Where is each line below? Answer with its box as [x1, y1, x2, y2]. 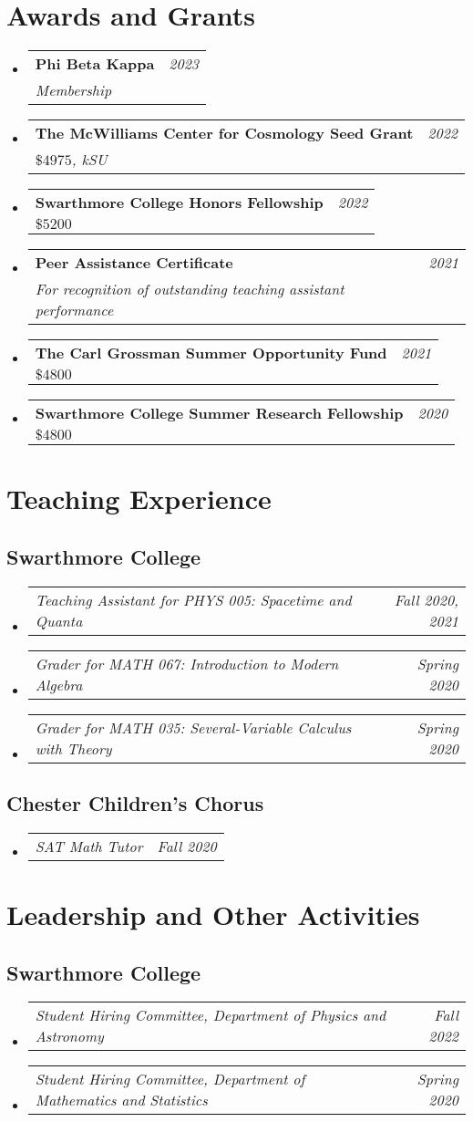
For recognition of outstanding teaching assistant [35, 278, 344, 300]
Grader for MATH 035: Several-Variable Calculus [35, 716, 352, 738]
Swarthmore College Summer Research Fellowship [35, 402, 404, 424]
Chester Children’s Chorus [6, 789, 264, 817]
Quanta [35, 609, 83, 631]
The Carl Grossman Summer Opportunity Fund [35, 342, 387, 364]
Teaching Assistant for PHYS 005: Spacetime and [35, 588, 352, 610]
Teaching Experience [6, 480, 272, 517]
